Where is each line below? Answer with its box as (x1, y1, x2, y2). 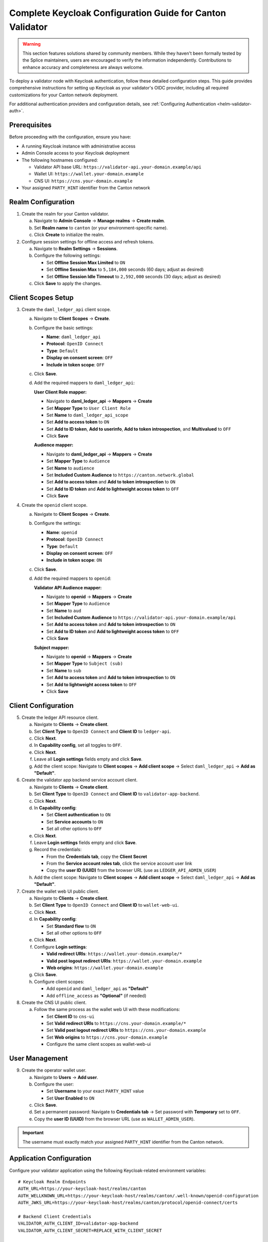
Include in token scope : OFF (46, 362, 105, 368)
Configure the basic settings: (34, 324, 94, 330)
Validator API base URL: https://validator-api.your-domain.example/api (34, 164, 202, 170)
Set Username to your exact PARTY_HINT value (46, 1088, 144, 1094)
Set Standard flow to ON (46, 923, 96, 929)
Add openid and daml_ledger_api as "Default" (46, 986, 149, 992)
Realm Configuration (9, 198, 75, 206)
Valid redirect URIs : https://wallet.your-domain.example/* (46, 951, 182, 957)
